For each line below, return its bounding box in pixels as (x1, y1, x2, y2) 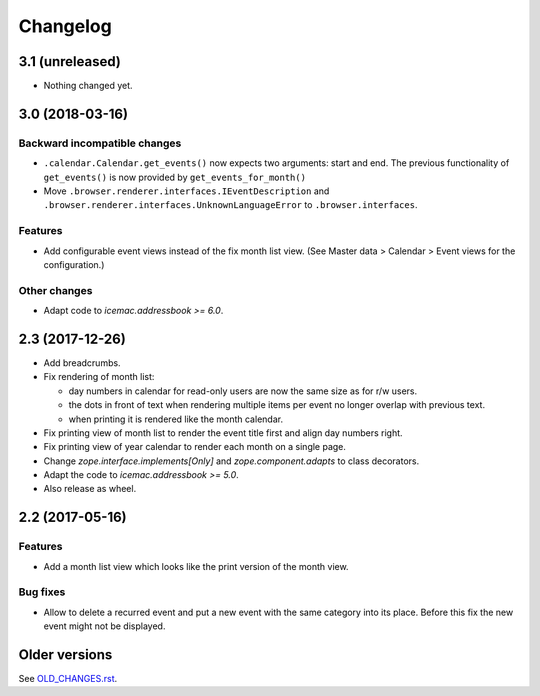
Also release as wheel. (43, 483, 137, 495)
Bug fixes (18, 585, 66, 599)
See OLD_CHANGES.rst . (18, 673, 118, 685)
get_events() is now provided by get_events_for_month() (43, 171, 307, 183)
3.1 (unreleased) (18, 53, 122, 70)
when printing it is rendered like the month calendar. (68, 413, 284, 425)
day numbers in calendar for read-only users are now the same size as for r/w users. (68, 385, 418, 397)
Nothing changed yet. (43, 80, 134, 92)
